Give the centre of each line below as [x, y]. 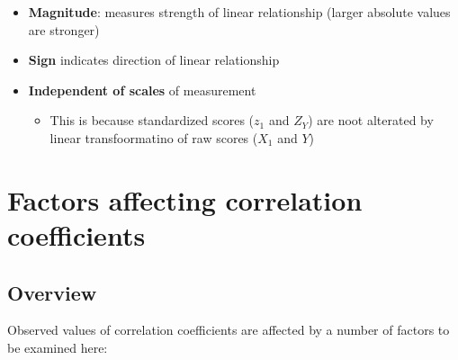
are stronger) [64, 29]
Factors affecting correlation [185, 199]
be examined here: [58, 347]
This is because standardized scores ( [152, 120]
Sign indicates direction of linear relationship [154, 60]
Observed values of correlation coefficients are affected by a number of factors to [229, 330]
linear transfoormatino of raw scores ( [154, 137]
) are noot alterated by [371, 120]
